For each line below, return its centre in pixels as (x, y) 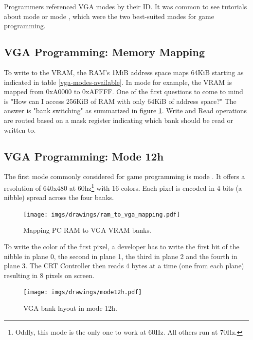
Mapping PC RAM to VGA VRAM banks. (87, 230)
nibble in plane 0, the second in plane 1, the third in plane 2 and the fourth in (121, 256)
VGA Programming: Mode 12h (84, 156)
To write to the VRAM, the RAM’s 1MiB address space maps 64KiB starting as (124, 72)
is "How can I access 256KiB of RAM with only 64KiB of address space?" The (120, 101)
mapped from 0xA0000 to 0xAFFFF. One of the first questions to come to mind (124, 91)
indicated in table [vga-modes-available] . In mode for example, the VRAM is (118, 82)
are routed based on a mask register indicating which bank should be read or (119, 120)
